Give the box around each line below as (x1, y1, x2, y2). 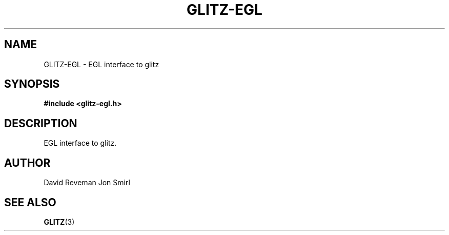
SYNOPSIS (4, 77, 60, 91)
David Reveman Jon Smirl (44, 178, 130, 187)
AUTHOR (4, 156, 51, 169)
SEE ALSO (4, 195, 56, 209)
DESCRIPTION (4, 116, 77, 130)
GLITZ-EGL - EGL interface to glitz (44, 60, 159, 69)
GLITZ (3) (44, 217, 75, 226)
